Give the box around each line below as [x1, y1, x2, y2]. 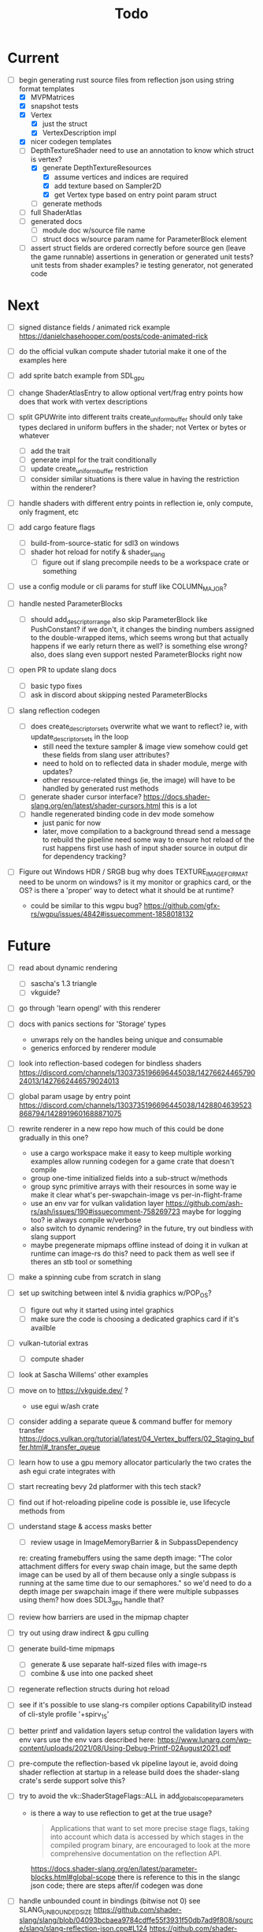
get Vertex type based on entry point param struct [54, 190, 217, 199]
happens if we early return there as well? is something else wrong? [30, 642, 248, 651]
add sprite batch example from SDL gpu [18, 371, 145, 382]
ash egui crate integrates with [18, 1467, 116, 1476]
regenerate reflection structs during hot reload [18, 1684, 170, 1694]
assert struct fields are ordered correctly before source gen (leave [30, 244, 246, 252]
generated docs [30, 216, 83, 225]
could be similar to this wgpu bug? [30, 901, 143, 910]
